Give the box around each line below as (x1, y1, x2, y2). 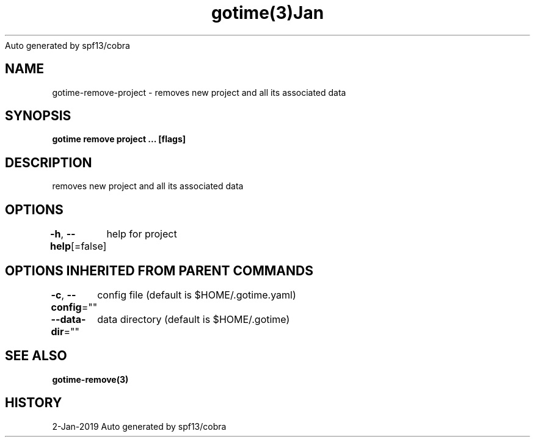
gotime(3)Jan (211, 2, 324, 23)
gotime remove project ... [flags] (52, 134, 186, 145)
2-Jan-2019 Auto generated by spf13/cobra (52, 421, 227, 432)
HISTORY (5, 395, 62, 411)
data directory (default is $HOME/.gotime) (97, 313, 290, 325)
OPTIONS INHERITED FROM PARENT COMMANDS (5, 263, 313, 278)
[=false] (70, 240, 107, 253)
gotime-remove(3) (52, 374, 129, 385)
